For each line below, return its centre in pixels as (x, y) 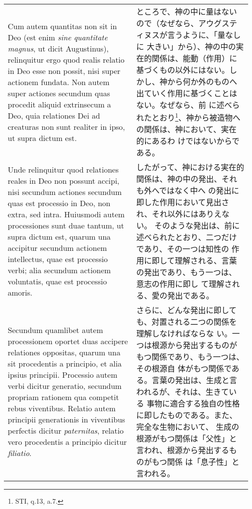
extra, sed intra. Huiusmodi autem (66, 214)
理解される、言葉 (206, 261)
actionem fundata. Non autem (59, 82)
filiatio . (20, 453)
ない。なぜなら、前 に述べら (188, 105)
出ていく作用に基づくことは (187, 93)
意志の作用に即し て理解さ (184, 284)
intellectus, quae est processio (58, 259)
